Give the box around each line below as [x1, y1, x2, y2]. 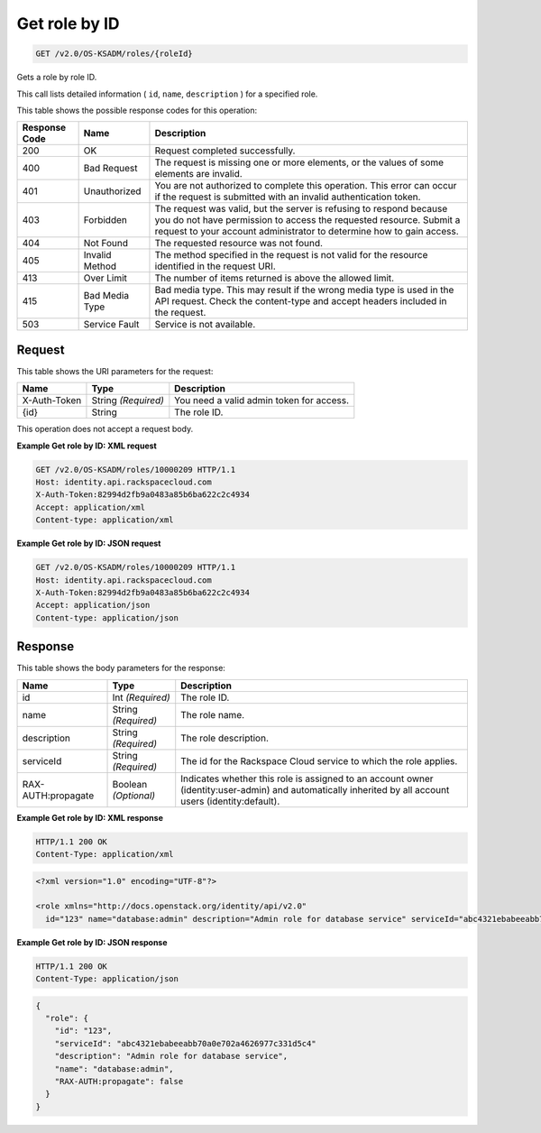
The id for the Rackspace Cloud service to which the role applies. [180, 754, 458, 767]
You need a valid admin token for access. [174, 394, 349, 407]
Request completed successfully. [154, 144, 296, 157]
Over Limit [83, 272, 128, 284]
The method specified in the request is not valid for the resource [154, 249, 428, 262]
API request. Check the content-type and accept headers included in [154, 295, 447, 308]
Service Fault [83, 318, 140, 331]
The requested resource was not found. [154, 237, 324, 250]
